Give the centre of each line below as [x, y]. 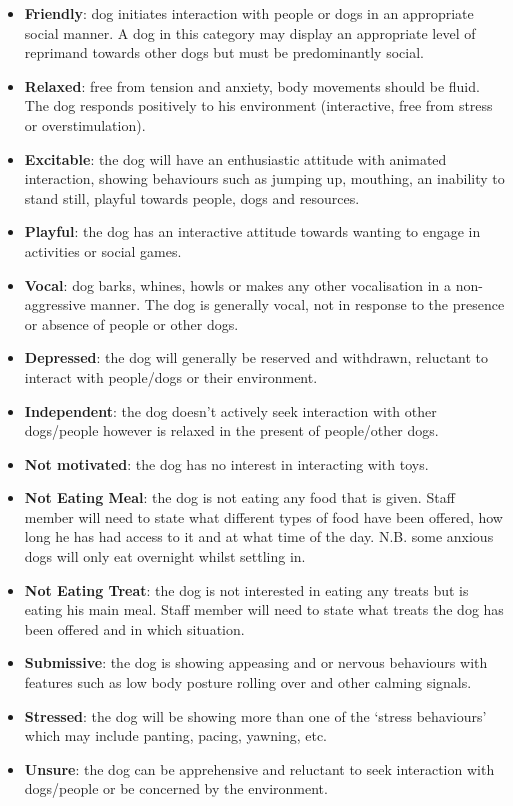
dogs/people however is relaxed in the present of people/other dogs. [231, 430]
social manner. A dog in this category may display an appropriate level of [250, 32]
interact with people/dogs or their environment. [171, 376]
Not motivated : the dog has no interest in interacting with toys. [226, 463]
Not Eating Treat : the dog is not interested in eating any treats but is [246, 589]
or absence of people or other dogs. [131, 323]
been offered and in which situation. [134, 628]
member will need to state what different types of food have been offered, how [263, 516]
